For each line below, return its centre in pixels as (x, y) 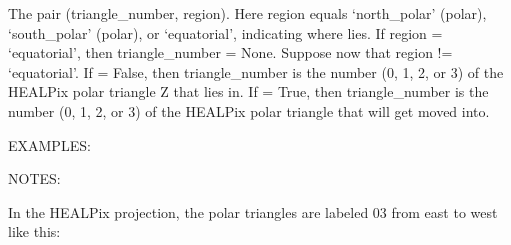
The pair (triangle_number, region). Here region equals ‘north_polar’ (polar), (247, 13)
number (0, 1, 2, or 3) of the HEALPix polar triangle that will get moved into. (249, 110)
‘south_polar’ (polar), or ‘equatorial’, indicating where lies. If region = (225, 32)
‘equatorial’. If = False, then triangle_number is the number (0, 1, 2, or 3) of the (256, 71)
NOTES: (34, 178)
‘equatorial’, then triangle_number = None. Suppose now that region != (230, 52)
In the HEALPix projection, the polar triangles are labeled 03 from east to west (253, 211)
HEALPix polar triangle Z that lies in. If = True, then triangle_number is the (248, 91)
